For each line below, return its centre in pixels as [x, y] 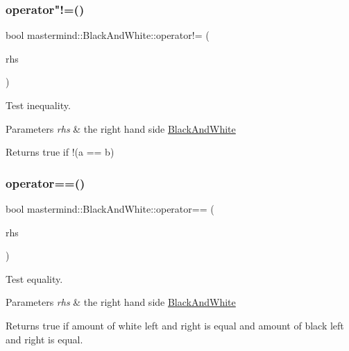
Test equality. [34, 278]
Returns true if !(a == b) [60, 152]
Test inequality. [38, 105]
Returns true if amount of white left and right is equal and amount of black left [175, 325]
